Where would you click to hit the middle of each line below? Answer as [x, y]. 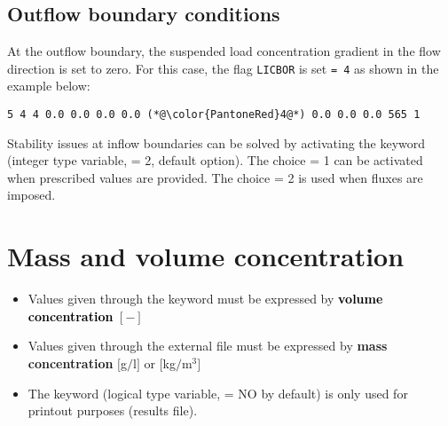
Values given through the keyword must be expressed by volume [205, 299]
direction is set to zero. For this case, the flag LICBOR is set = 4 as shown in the [223, 68]
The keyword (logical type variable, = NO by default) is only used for [218, 393]
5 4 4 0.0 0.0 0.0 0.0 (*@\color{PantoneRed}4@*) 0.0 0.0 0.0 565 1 [214, 115]
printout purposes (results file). [113, 410]
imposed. [31, 195]
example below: [49, 86]
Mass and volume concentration [206, 256]
